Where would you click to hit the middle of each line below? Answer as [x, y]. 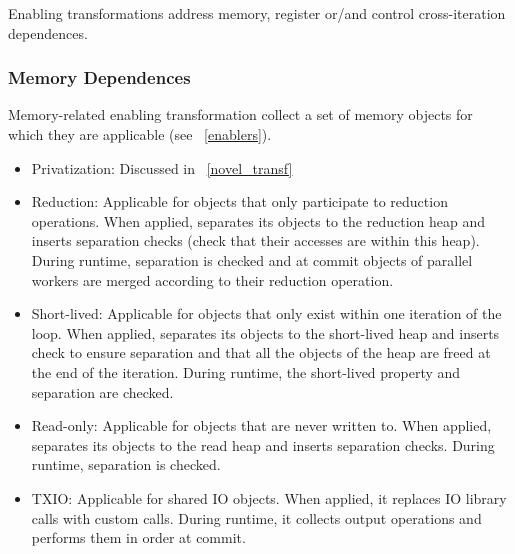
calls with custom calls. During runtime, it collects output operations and [256, 517]
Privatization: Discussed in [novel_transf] [162, 167]
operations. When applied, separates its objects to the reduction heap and [258, 220]
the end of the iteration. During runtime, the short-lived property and [246, 371]
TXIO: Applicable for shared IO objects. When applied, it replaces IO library [269, 497]
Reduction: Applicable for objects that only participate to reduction [239, 201]
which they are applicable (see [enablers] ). [140, 134]
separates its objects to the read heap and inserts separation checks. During [263, 444]
